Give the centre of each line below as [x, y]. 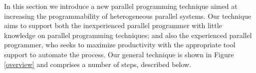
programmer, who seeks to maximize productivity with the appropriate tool [120, 45]
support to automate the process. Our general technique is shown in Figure [119, 54]
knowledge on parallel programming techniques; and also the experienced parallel [128, 35]
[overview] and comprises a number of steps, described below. [98, 64]
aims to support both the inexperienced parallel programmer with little [113, 25]
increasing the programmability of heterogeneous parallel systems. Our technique [128, 16]
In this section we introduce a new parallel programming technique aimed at [121, 6]
